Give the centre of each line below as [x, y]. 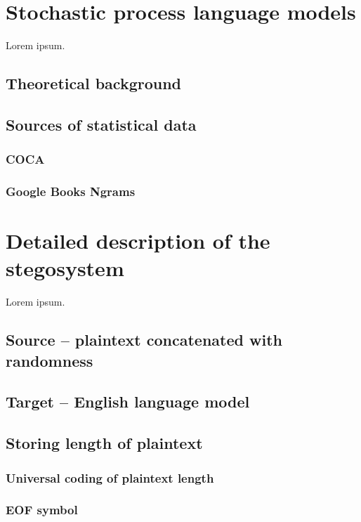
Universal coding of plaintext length [110, 477]
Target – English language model [128, 402]
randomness [50, 360]
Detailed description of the [138, 241]
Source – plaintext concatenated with [144, 340]
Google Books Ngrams [71, 191]
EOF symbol [42, 510]
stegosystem [65, 268]
